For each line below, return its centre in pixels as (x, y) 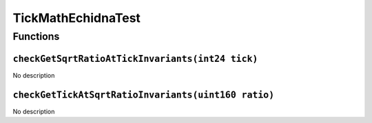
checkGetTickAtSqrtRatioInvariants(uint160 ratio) (144, 95)
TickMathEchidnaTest (77, 18)
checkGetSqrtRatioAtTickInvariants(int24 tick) (135, 59)
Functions (36, 36)
